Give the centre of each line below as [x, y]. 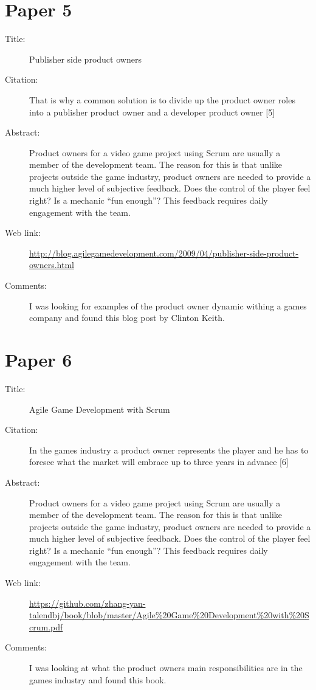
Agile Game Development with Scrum [100, 409]
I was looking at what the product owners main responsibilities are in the [166, 668]
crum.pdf [46, 626]
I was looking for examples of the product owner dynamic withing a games [168, 305]
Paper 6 [39, 359]
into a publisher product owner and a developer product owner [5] [152, 112]
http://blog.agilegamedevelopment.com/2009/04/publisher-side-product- [164, 253]
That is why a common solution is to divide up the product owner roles [162, 99]
